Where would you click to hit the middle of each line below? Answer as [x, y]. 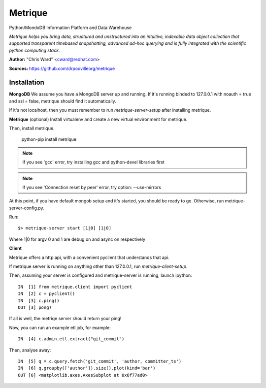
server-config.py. [27, 208]
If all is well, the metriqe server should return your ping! [65, 319]
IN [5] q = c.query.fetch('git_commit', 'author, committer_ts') [100, 361]
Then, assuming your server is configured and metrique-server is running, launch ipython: [100, 275]
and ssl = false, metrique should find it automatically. [63, 101]
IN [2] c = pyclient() [47, 294]
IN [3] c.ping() [39, 301]
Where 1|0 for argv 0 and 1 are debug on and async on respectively [77, 239]
